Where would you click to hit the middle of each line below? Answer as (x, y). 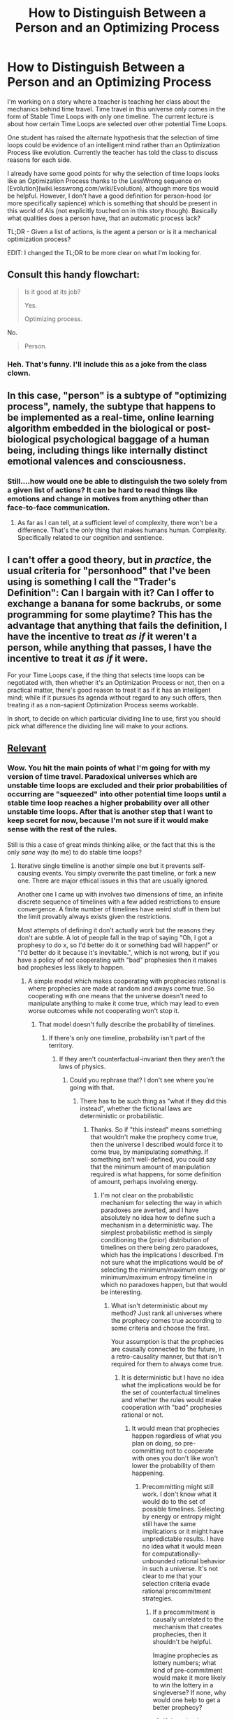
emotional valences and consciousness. (97, 462)
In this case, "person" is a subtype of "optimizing (117, 396)
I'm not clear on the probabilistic (147, 1195)
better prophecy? (177, 1707)
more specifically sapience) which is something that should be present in (112, 203)
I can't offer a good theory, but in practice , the (109, 560)
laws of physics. (82, 1066)
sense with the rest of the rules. (62, 829)
